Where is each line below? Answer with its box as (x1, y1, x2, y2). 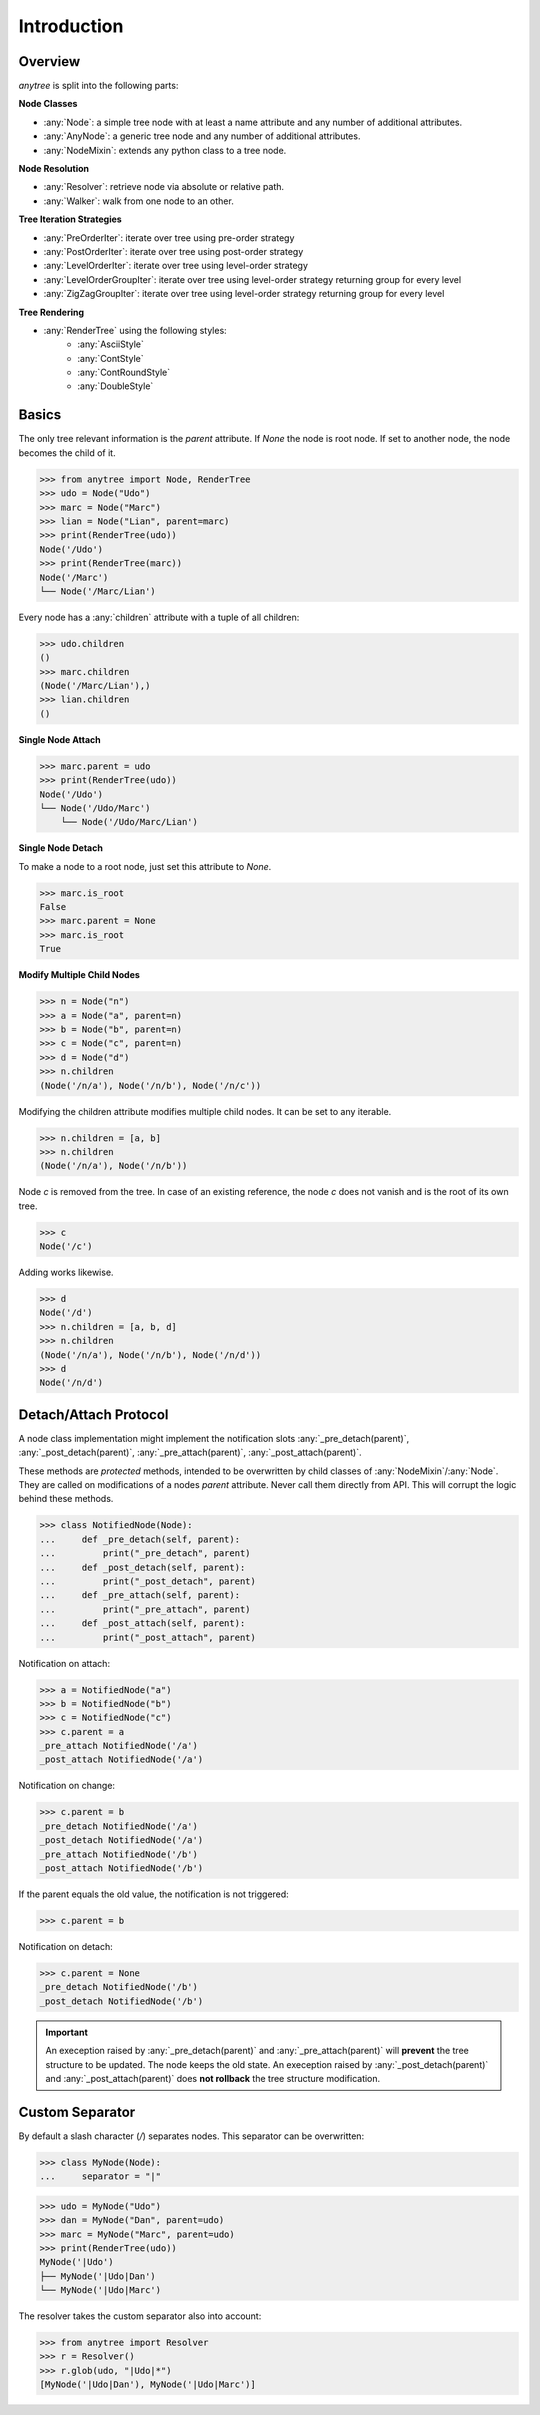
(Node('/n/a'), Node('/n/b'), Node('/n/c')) (39, 1080, 262, 1091)
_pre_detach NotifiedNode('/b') (39, 1981, 199, 1993)
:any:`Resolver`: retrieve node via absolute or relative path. (43, 181, 285, 193)
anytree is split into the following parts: (18, 80, 179, 92)
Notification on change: (18, 1780, 115, 1792)
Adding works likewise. (18, 1266, 114, 1279)
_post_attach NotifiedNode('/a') (39, 1754, 204, 1765)
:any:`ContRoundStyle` (77, 366, 171, 379)
